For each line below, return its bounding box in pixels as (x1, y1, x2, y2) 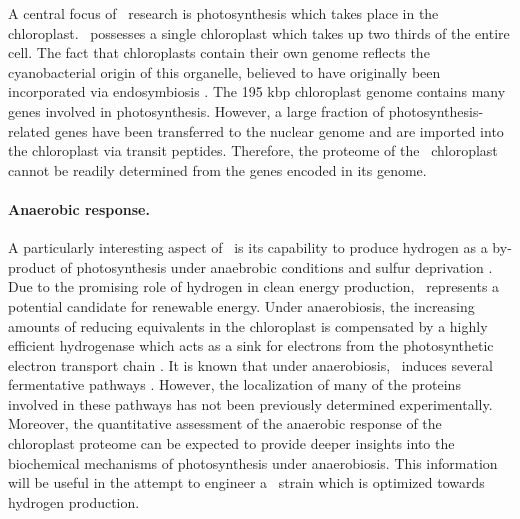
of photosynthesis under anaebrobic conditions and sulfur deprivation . (60, 256, 493, 277)
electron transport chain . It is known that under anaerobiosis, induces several (8, 354, 493, 375)
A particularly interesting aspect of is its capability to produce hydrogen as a (8, 237, 488, 258)
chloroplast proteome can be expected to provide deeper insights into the (8, 433, 455, 454)
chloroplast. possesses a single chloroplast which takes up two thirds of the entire (8, 22, 510, 43)
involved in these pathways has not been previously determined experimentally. (8, 393, 493, 414)
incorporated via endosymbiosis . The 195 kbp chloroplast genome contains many (8, 81, 506, 102)
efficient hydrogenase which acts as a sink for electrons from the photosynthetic (8, 335, 494, 356)
